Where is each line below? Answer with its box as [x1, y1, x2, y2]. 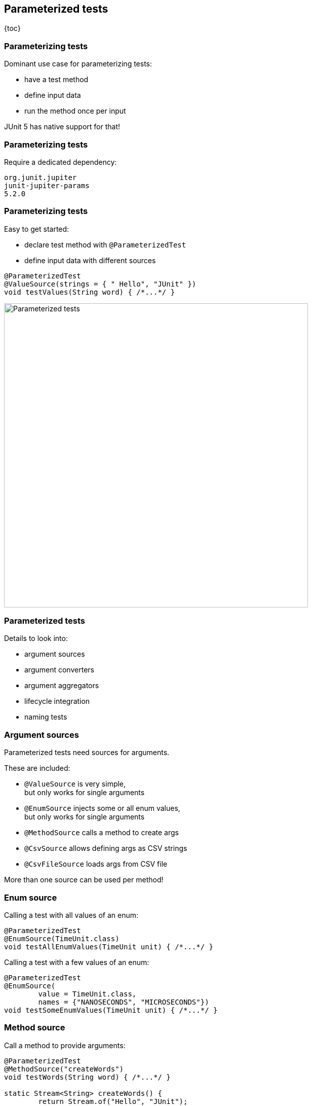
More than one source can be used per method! [4, 875, 164, 884]
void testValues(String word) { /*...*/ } [4, 288, 175, 296]
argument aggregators [24, 681, 99, 690]
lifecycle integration [24, 697, 90, 706]
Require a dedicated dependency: [4, 157, 117, 166]
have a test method [24, 75, 89, 84]
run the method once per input [24, 106, 126, 116]
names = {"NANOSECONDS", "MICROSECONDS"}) [38, 997, 209, 1006]
